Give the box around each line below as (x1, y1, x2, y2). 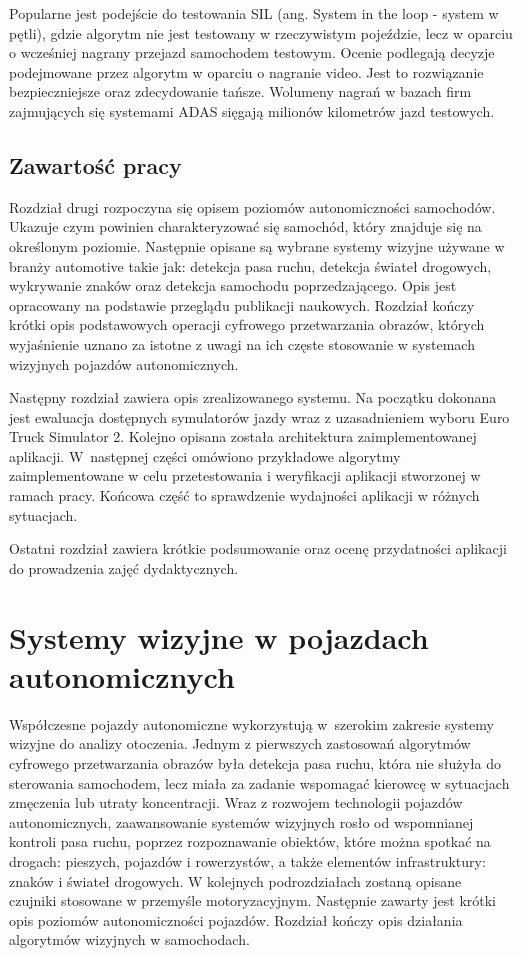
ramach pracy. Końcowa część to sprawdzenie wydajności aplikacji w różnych (9, 485, 480, 506)
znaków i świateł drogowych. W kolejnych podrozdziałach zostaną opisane (9, 870, 462, 891)
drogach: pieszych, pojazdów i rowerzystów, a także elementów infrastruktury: (9, 850, 486, 871)
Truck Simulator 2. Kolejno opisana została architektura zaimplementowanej (9, 426, 477, 447)
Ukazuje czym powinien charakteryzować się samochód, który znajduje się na (9, 216, 482, 237)
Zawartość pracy (9, 149, 182, 180)
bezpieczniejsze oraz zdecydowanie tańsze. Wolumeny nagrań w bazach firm (9, 81, 472, 102)
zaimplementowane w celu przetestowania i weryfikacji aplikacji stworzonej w (9, 465, 481, 486)
